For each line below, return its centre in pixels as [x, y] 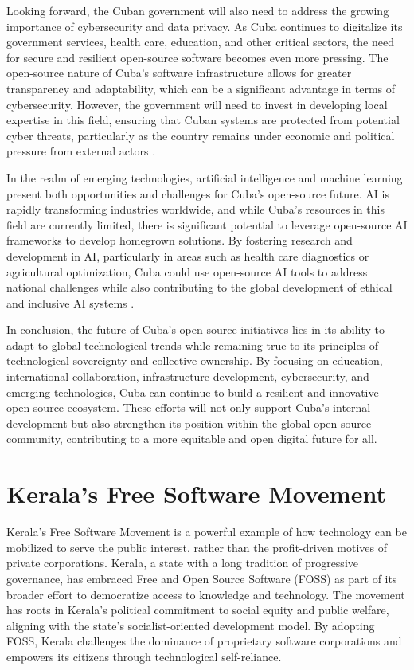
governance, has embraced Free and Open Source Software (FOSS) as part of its [202, 578]
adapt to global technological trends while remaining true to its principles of [193, 345]
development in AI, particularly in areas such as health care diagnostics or [188, 255]
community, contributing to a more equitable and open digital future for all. [192, 439]
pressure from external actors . [81, 151]
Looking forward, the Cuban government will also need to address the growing [198, 10]
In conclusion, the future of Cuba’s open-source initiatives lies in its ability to [196, 329]
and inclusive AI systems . [70, 302]
